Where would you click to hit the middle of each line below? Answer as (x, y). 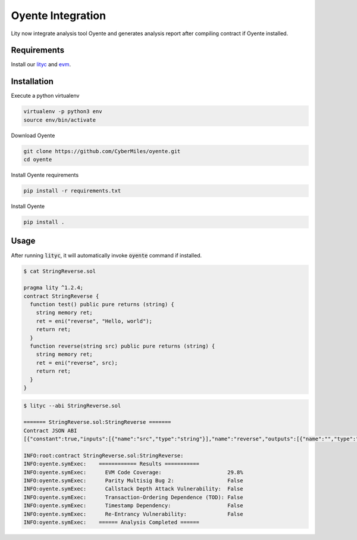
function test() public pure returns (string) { (102, 305)
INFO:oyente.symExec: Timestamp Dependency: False (133, 506)
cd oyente (38, 160)
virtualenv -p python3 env (63, 111)
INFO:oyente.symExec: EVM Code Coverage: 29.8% (133, 472)
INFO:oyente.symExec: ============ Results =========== (111, 464)
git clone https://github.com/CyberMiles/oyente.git (102, 151)
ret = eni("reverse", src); (77, 363)
